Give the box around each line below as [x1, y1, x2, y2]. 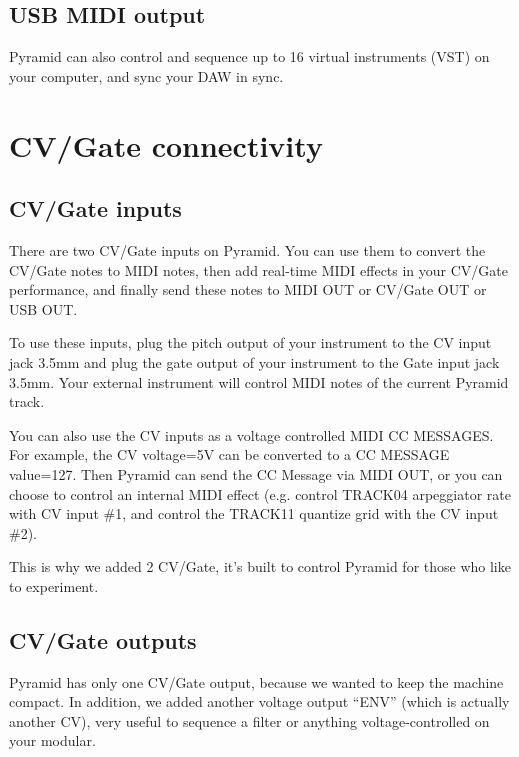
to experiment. [9, 575, 99, 596]
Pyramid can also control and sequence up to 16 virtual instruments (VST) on [9, 46, 490, 67]
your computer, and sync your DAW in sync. [9, 65, 284, 86]
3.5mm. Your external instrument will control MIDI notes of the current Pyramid [9, 371, 509, 392]
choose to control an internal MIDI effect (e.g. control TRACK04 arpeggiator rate [9, 483, 511, 504]
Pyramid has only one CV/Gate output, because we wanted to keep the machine [9, 671, 504, 692]
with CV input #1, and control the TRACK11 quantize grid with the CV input [9, 503, 499, 524]
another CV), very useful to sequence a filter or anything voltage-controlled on [9, 710, 490, 731]
